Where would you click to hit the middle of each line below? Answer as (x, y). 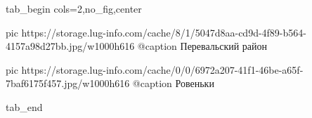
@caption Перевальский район (202, 46)
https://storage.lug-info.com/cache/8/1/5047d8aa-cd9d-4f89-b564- (164, 32)
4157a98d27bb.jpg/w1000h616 (70, 46)
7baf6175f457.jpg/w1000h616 (68, 83)
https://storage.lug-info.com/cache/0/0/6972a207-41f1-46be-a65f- (162, 69)
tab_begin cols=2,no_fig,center (74, 8)
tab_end (24, 106)
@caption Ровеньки (173, 83)
